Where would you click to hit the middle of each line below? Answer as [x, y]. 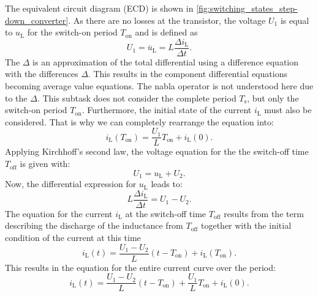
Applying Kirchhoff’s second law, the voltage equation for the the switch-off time [157, 151]
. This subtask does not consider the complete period [137, 98]
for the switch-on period [72, 32]
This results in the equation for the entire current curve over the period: [140, 267]
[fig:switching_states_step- [247, 8]
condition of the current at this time [73, 237]
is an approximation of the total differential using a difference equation [166, 61]
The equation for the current [59, 213]
